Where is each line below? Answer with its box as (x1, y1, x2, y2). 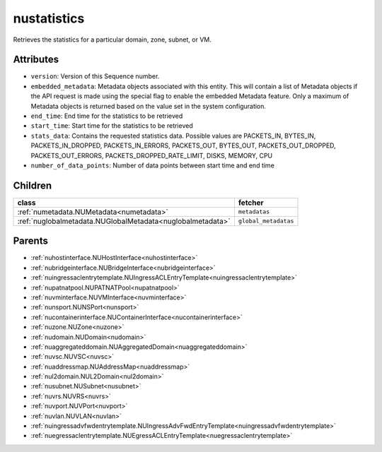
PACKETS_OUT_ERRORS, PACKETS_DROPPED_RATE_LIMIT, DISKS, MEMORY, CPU (30, 151, 272, 160)
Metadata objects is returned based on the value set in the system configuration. (30, 102, 267, 110)
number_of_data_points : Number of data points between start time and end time (30, 161, 275, 169)
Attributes (13, 54, 59, 66)
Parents (13, 235, 49, 247)
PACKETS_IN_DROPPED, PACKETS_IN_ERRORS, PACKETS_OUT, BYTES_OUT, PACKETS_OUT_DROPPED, (30, 141, 336, 150)
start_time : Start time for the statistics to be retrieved (30, 121, 194, 130)
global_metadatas (238, 218, 294, 225)
